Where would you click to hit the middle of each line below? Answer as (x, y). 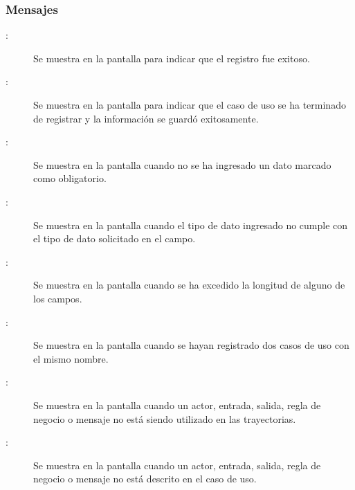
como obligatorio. (70, 178)
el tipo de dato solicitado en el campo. (115, 238)
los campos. (58, 298)
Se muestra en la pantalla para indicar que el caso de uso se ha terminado (190, 105)
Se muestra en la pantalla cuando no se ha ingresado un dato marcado (182, 164)
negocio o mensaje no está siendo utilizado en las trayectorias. (165, 418)
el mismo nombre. (71, 358)
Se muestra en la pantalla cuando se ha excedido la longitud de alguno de (189, 285)
